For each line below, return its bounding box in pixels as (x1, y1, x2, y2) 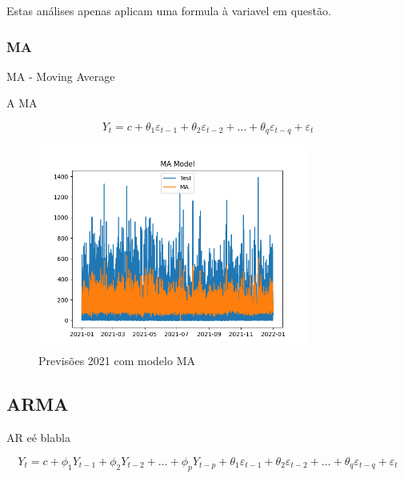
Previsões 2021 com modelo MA (38, 352, 195, 369)
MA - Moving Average (6, 67, 115, 84)
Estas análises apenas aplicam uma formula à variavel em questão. (6, 2, 331, 18)
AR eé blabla (6, 429, 70, 446)
